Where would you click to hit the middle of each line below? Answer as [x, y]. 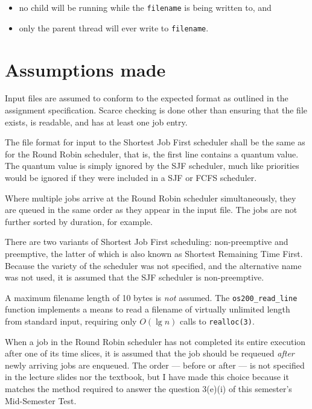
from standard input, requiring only [71, 321]
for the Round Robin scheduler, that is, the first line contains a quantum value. [152, 154]
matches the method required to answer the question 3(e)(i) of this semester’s [148, 389]
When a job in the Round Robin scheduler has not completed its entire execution [155, 341]
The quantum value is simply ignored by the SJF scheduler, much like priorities [152, 166]
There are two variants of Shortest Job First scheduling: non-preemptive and [147, 242]
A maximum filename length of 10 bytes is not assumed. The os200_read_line [151, 297]
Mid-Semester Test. [41, 400]
